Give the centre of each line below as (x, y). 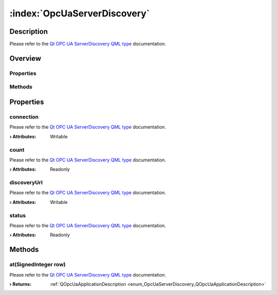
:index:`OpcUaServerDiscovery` (80, 13)
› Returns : (21, 284)
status (18, 215)
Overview (25, 58)
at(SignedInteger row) (38, 265)
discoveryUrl (26, 183)
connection (24, 117)
